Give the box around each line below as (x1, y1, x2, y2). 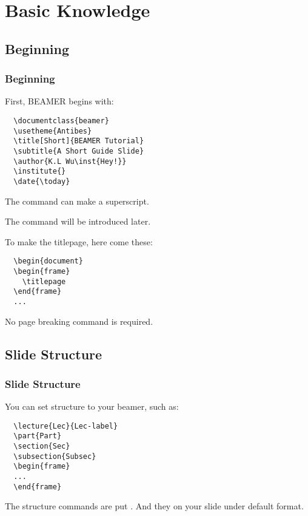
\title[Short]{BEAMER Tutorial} (13, 137, 144, 146)
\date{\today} (13, 177, 70, 186)
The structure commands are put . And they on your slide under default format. (5, 500, 304, 512)
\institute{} (13, 167, 66, 176)
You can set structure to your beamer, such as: (5, 400, 179, 413)
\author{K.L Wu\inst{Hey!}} (13, 157, 127, 166)
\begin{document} (13, 257, 83, 266)
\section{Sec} (13, 442, 70, 451)
